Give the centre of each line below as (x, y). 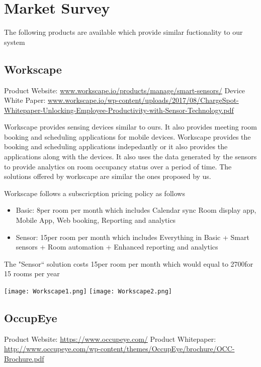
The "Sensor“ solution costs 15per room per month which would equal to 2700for (129, 263)
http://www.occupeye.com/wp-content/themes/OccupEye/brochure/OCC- (119, 349)
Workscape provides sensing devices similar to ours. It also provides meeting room (130, 127)
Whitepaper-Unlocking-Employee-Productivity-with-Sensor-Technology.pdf (119, 110)
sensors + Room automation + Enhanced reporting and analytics (117, 247)
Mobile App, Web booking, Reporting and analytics (96, 220)
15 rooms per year (32, 273)
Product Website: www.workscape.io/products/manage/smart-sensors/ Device (125, 90)
